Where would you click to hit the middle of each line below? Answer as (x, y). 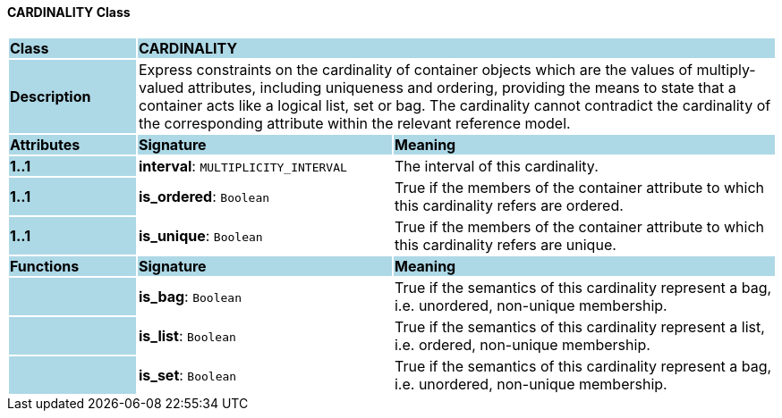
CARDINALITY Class (69, 12)
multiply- (726, 69)
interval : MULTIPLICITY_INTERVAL (242, 166)
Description (51, 96)
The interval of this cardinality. (496, 166)
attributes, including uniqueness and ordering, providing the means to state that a (462, 87)
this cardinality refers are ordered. (509, 205)
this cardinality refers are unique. (505, 244)
